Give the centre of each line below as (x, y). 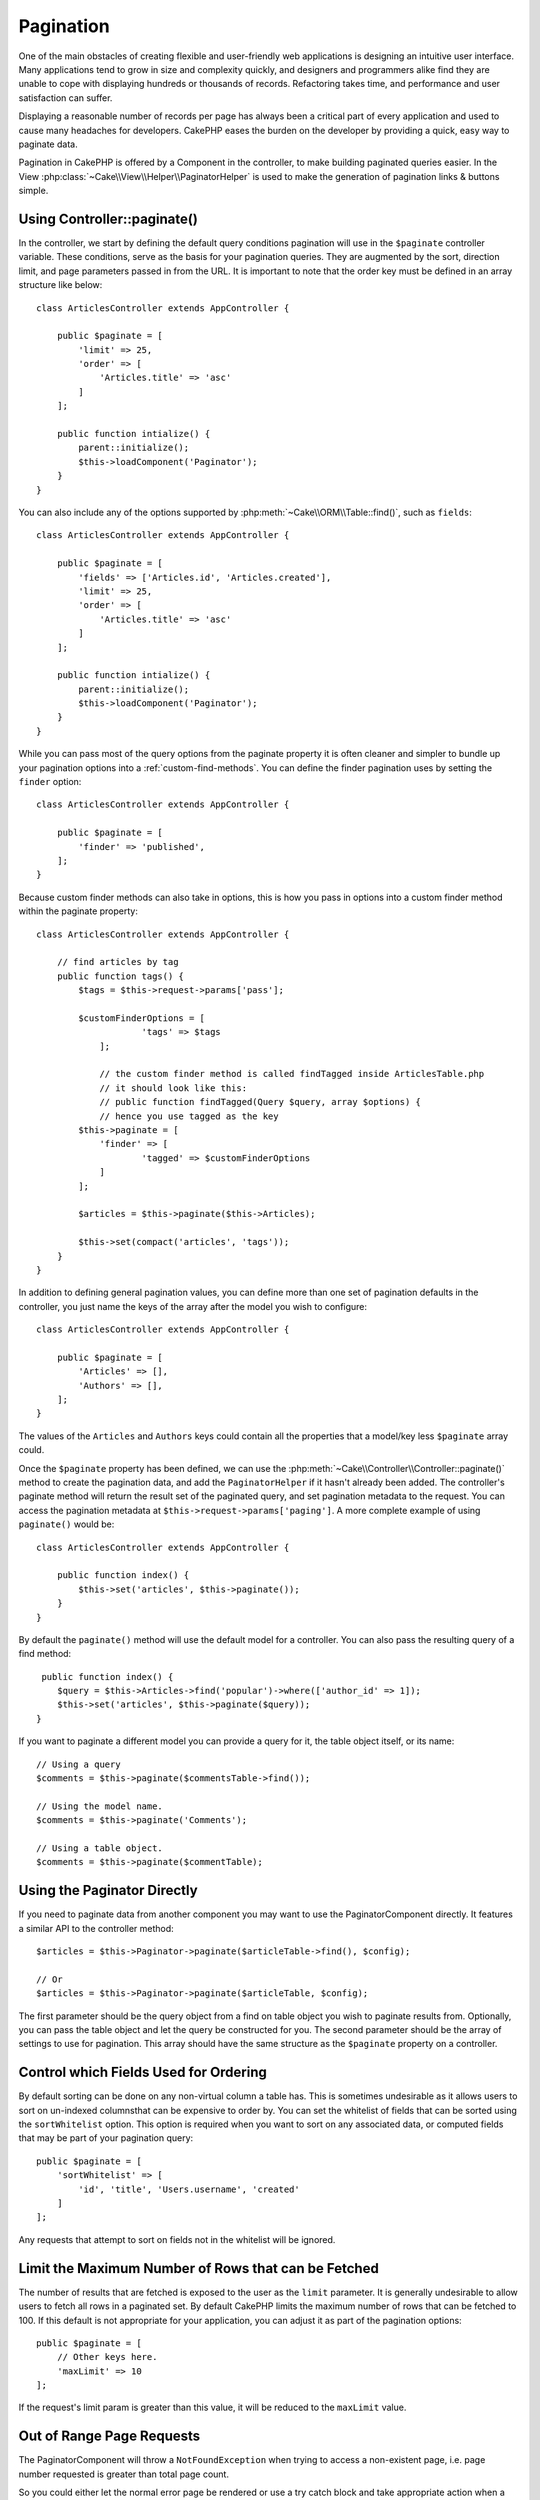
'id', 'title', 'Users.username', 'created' (189, 2189)
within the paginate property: (78, 911)
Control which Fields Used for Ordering (142, 2072)
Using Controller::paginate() (108, 218)
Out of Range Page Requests (109, 2436)
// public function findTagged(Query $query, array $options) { (260, 1102)
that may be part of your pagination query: (106, 2138)
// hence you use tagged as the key (189, 1116)
